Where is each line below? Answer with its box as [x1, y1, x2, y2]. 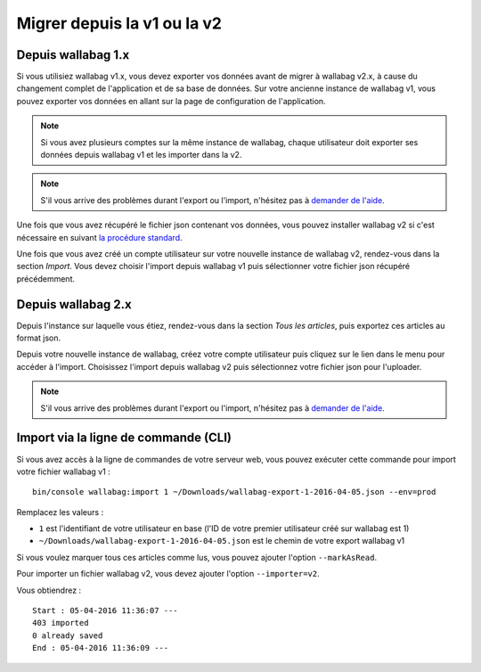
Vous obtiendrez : [16, 585, 82, 595]
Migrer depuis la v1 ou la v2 [16, 13, 223, 33]
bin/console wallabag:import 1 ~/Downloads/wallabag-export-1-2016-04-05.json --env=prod [32, 487, 436, 497]
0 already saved [32, 630, 103, 641]
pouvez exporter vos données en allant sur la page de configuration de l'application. [16, 95, 326, 106]
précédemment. [16, 273, 76, 284]
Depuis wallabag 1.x [16, 47, 130, 62]
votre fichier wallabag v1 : [16, 466, 110, 477]
